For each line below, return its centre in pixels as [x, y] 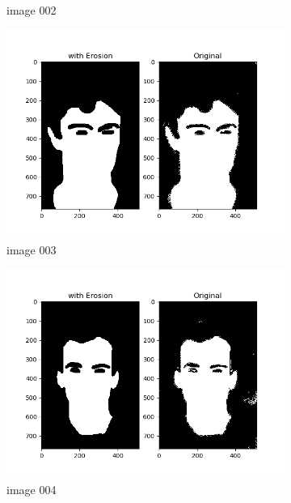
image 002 [32, 10]
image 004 [32, 490]
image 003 [32, 250]
